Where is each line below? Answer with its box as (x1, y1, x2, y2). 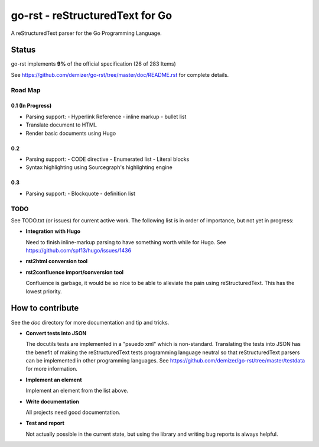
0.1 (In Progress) (11, 102, 52, 109)
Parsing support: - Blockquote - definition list (25, 190, 136, 197)
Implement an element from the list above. (25, 387, 129, 394)
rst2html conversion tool (25, 258, 88, 265)
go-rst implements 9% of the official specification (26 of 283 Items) (11, 60, 177, 67)
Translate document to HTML (25, 121, 97, 128)
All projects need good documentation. (25, 409, 121, 416)
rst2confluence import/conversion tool (25, 268, 124, 276)
